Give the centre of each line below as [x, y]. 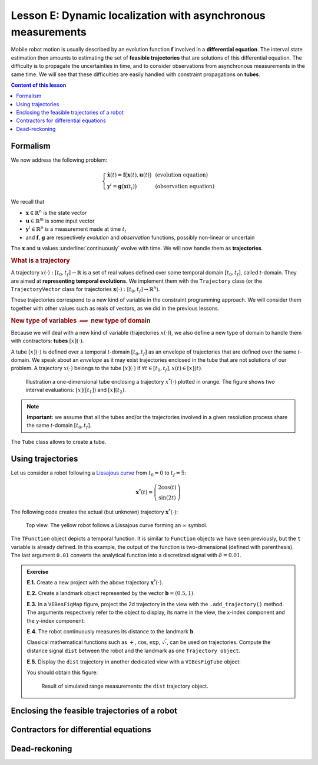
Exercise [38, 571]
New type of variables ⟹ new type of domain [81, 321]
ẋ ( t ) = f [116, 175]
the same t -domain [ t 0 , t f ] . [59, 426]
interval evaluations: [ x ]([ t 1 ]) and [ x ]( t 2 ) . [76, 391]
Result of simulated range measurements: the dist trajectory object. [125, 686]
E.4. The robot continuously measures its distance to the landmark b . [111, 631]
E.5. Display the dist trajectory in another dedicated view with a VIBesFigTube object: [134, 662]
